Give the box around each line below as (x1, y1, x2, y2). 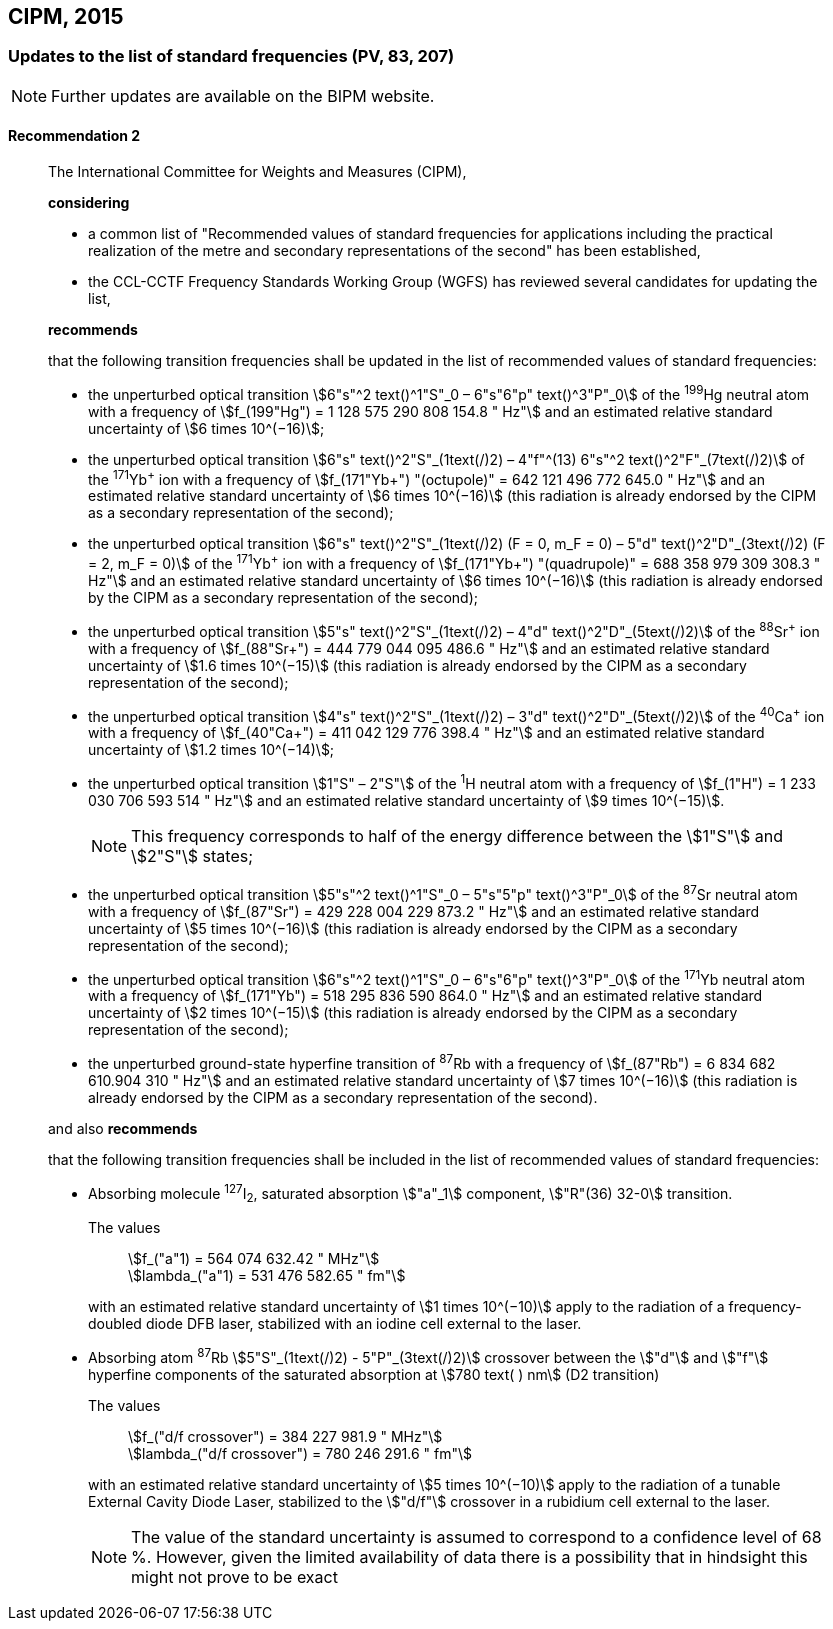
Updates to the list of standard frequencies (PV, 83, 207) (8, 46, 455, 67)
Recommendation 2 (8, 127, 141, 145)
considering (48, 194, 130, 212)
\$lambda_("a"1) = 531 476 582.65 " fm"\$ (128, 1267, 406, 1285)
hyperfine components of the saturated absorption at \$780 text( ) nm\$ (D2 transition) (88, 1366, 660, 1384)
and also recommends (48, 1119, 198, 1137)
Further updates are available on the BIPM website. (51, 85, 435, 106)
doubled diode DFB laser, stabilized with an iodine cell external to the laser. (88, 1315, 582, 1333)
